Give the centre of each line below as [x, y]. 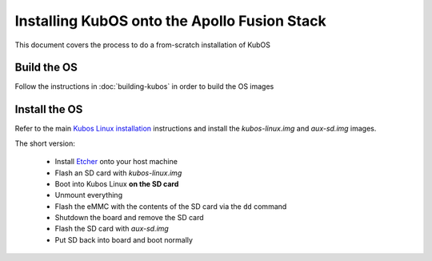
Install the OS [49, 109]
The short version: [45, 143]
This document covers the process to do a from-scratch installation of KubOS [143, 45]
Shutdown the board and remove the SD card [129, 218]
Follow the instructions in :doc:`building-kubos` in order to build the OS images [144, 86]
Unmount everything [89, 195]
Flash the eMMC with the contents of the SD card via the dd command [171, 206]
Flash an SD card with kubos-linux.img [118, 173]
